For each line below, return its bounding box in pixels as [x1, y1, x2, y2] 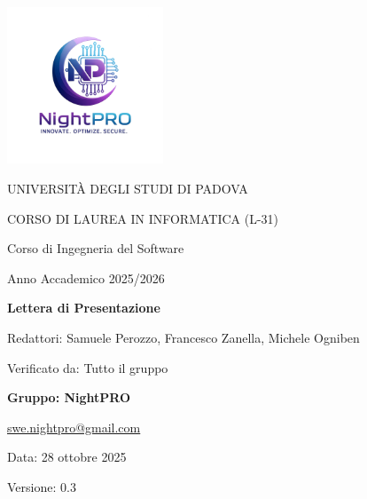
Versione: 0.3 [7, 477, 76, 495]
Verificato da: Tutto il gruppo [7, 358, 168, 376]
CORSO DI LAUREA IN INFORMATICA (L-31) [7, 209, 279, 227]
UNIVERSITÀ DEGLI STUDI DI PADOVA [7, 178, 248, 197]
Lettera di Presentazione [7, 298, 160, 317]
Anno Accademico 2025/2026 [7, 268, 165, 287]
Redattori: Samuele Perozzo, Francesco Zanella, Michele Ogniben [7, 328, 360, 346]
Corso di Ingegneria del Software [7, 239, 184, 257]
